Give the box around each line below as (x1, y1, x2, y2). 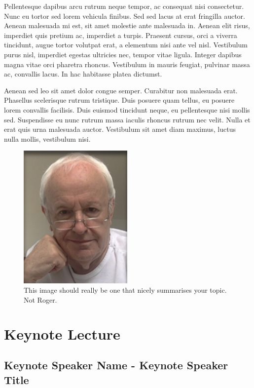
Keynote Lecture (4, 323, 120, 344)
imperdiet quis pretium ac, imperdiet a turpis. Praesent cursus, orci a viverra (4, 30, 237, 40)
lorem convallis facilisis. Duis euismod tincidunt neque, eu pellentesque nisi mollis (4, 104, 250, 115)
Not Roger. (24, 294, 57, 305)
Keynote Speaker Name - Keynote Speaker (4, 357, 228, 373)
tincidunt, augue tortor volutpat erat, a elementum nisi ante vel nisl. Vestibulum (4, 39, 248, 50)
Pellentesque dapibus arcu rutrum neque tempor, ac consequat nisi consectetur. (4, 1, 244, 11)
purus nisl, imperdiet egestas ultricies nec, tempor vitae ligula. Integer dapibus (4, 49, 242, 59)
